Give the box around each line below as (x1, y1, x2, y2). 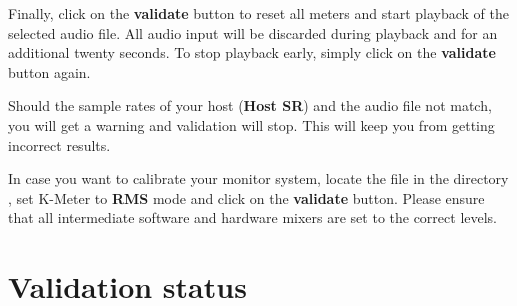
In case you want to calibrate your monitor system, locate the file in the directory (8, 168, 509, 189)
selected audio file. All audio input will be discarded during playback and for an (8, 22, 498, 43)
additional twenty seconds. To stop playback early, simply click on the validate (8, 42, 496, 63)
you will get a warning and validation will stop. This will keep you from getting (8, 114, 495, 135)
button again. (8, 61, 91, 82)
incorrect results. (8, 134, 111, 155)
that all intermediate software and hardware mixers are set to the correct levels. (8, 207, 498, 228)
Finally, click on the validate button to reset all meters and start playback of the (8, 3, 509, 23)
